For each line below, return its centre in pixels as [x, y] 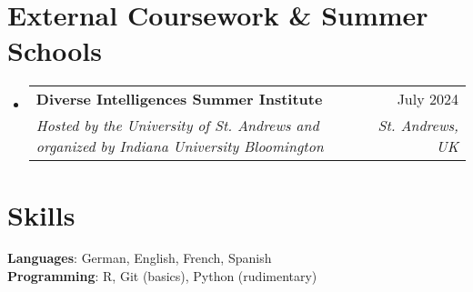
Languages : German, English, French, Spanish [140, 258]
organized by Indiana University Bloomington [180, 146]
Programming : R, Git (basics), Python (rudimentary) [162, 276]
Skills [41, 214]
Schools [55, 50]
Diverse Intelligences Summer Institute [179, 99]
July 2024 [428, 99]
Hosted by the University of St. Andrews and [177, 126]
